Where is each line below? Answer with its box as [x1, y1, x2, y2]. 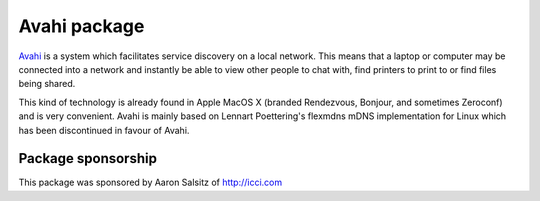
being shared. [18, 78, 76, 90]
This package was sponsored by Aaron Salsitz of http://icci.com [18, 176, 283, 189]
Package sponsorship [18, 150, 157, 167]
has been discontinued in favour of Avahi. [18, 124, 190, 136]
